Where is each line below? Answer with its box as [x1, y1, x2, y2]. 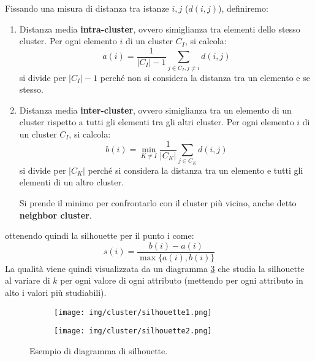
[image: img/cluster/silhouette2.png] [54, 327, 212, 336]
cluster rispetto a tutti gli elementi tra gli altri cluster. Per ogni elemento [19, 115, 294, 128]
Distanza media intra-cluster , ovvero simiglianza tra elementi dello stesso [19, 22, 300, 35]
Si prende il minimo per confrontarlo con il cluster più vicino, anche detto [19, 196, 297, 209]
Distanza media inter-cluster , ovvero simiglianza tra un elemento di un [19, 103, 292, 116]
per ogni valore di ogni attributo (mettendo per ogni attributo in [60, 274, 303, 287]
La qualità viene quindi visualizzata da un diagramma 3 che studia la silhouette [5, 262, 305, 274]
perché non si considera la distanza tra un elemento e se [100, 71, 310, 83]
